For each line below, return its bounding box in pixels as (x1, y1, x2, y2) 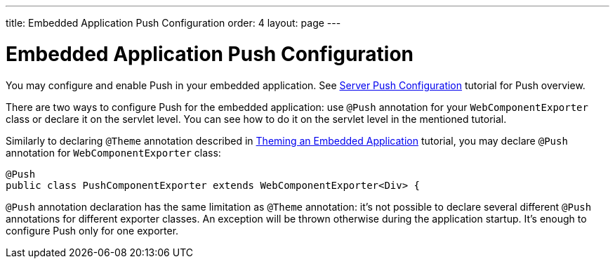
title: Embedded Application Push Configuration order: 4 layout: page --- (6, 17, 341, 29)
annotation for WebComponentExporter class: (6, 146, 221, 159)
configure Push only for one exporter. (6, 224, 179, 237)
